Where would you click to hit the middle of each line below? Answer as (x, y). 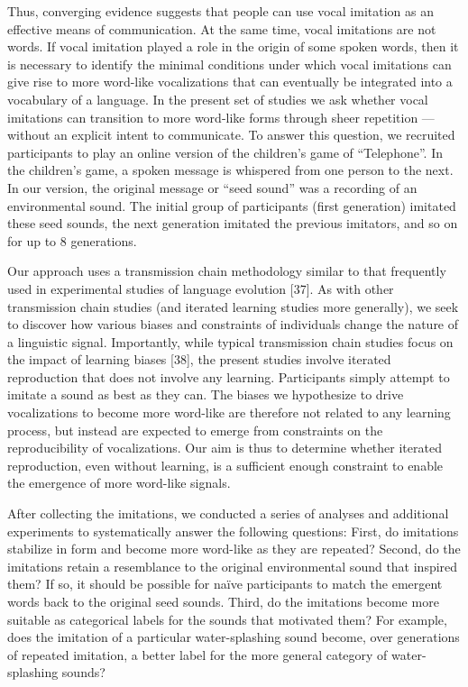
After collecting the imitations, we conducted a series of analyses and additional (228, 513)
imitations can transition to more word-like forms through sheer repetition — (221, 117)
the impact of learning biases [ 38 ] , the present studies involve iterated (199, 359)
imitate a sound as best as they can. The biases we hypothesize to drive (206, 394)
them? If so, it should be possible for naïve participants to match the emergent (225, 584)
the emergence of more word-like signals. (119, 483)
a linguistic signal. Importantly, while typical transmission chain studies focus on (230, 341)
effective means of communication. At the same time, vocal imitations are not (222, 28)
